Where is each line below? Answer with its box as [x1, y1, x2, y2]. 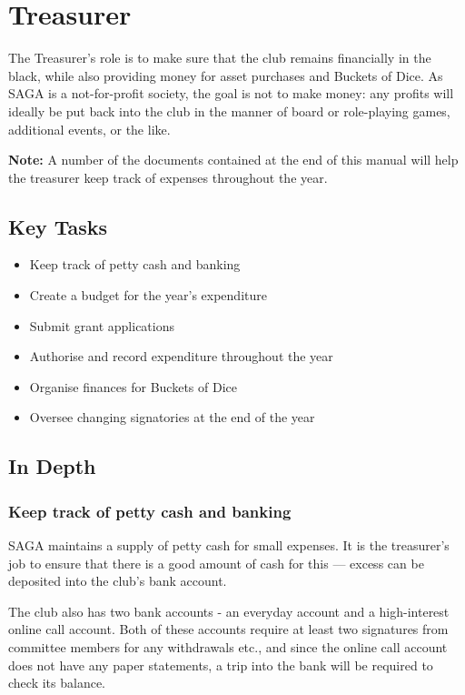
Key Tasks [8, 212, 108, 240]
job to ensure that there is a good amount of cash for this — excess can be [8, 553, 424, 572]
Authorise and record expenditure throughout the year [29, 347, 333, 366]
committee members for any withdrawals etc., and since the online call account [8, 638, 448, 657]
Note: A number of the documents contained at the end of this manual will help [8, 150, 459, 169]
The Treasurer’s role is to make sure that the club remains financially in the [8, 48, 431, 67]
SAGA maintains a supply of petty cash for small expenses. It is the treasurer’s [8, 536, 450, 555]
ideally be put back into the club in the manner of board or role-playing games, [8, 101, 450, 120]
